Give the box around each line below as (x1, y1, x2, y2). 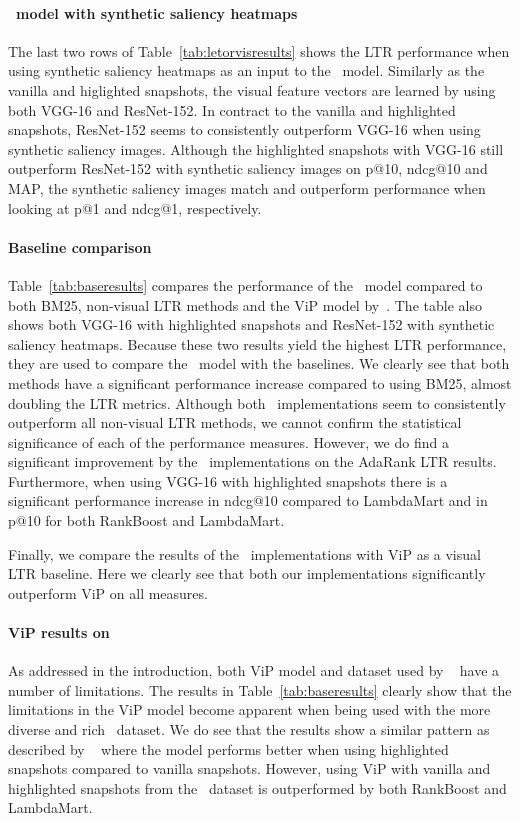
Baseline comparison (8, 236, 152, 257)
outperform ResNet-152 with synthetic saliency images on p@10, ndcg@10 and (8, 158, 488, 179)
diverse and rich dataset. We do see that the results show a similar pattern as (8, 719, 490, 740)
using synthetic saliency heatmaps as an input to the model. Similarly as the (8, 60, 485, 81)
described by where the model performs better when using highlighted (8, 738, 449, 759)
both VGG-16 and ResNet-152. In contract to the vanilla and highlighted (8, 99, 456, 120)
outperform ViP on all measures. (8, 582, 208, 603)
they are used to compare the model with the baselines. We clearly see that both (8, 353, 510, 374)
